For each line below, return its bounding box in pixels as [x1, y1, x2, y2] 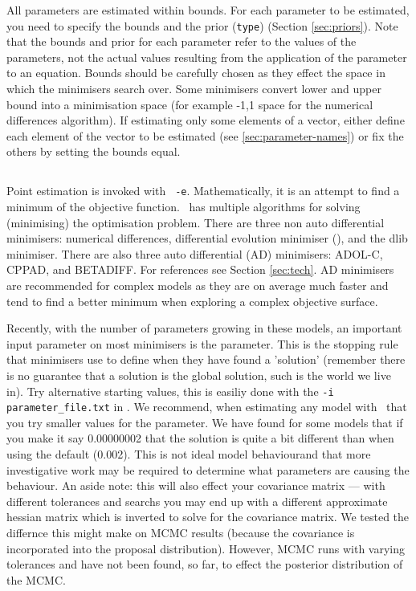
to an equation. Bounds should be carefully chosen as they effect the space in [6, 64, 385, 81]
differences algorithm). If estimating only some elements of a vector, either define [6, 112, 405, 128]
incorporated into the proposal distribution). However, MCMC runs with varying [6, 540, 406, 556]
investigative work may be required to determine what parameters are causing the [6, 461, 410, 478]
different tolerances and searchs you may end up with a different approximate [6, 492, 388, 509]
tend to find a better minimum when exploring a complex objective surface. [6, 292, 378, 309]
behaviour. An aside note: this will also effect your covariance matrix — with [6, 477, 385, 494]
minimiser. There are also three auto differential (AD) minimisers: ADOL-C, [6, 245, 383, 262]
